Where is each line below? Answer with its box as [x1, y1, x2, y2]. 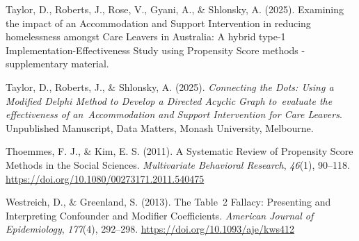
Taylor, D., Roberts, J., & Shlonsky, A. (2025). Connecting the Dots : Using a [6, 79, 334, 94]
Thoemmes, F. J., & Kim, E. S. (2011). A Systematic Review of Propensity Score [6, 144, 353, 158]
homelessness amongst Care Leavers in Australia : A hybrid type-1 [6, 29, 286, 44]
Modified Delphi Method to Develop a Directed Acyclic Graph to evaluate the [6, 93, 333, 108]
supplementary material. [6, 56, 109, 71]
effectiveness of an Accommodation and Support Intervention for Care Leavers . [6, 107, 342, 122]
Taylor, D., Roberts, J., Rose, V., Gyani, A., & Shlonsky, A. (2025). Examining [6, 2, 344, 16]
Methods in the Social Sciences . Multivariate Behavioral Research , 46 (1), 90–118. [6, 157, 350, 172]
